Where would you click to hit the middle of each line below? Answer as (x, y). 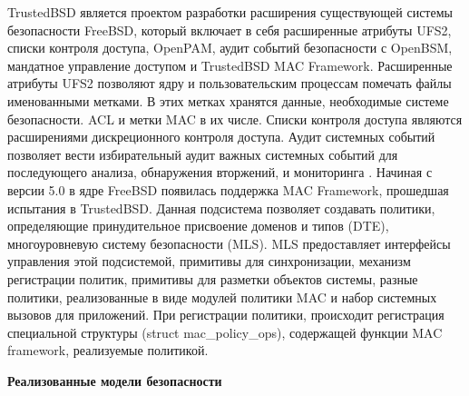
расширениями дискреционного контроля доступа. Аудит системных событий (221, 137)
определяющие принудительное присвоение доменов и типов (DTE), (198, 226)
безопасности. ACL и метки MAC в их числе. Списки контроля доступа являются (235, 119)
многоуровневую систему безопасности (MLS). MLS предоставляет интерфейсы (229, 243)
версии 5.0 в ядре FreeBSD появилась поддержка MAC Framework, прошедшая (228, 189)
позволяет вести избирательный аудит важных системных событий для (203, 154)
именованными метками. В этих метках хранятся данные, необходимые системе (228, 100)
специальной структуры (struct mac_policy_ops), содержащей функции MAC (225, 332)
